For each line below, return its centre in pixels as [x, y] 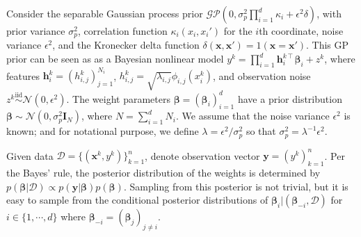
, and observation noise [262, 75]
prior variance [36, 31]
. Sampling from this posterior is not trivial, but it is [236, 186]
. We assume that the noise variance [252, 116]
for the [238, 31]
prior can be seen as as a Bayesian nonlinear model [115, 59]
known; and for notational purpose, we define [103, 131]
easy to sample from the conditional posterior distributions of [137, 200]
